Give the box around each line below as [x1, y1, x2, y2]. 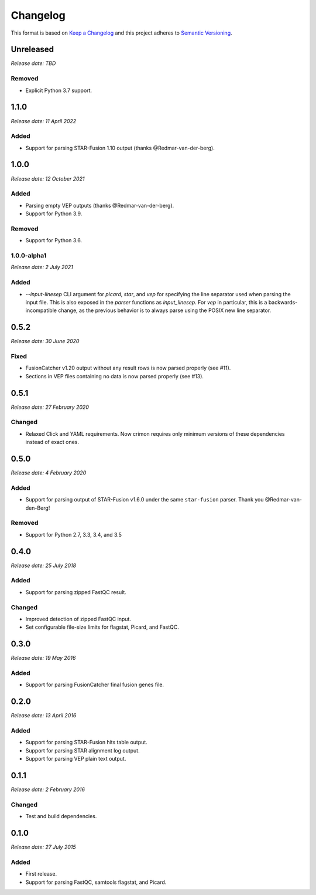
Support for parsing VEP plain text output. [25, 755, 126, 762]
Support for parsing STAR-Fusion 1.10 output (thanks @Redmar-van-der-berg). [25, 144, 215, 151]
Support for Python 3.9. [25, 210, 83, 217]
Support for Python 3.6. [25, 237, 82, 244]
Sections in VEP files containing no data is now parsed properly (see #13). [25, 372, 204, 379]
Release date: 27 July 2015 [11, 843, 76, 850]
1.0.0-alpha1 [11, 251, 47, 259]
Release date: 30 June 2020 [11, 338, 80, 345]
